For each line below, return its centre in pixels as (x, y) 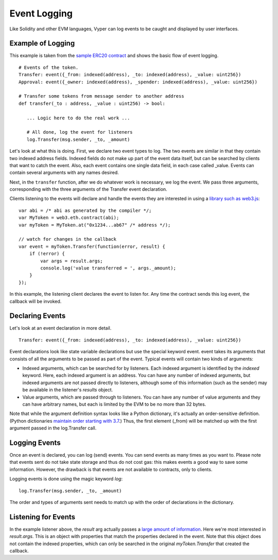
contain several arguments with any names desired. (64, 173)
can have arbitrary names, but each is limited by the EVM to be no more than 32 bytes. (114, 404)
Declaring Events (38, 316)
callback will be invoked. (36, 301)
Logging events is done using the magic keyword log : (66, 479)
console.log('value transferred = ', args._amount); (108, 268)
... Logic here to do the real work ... (78, 118)
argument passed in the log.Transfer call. (53, 428)
